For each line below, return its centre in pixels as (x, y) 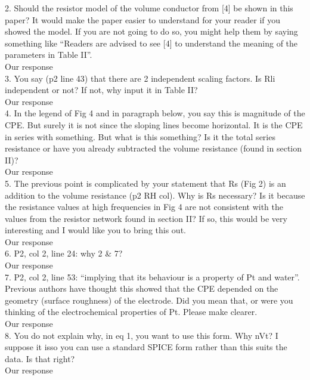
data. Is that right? (40, 358)
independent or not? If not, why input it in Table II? (101, 90)
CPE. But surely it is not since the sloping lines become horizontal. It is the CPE (154, 124)
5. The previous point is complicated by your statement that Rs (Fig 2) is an (145, 183)
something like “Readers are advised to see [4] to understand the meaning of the (151, 43)
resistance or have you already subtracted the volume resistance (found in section (154, 148)
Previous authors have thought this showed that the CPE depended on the (142, 288)
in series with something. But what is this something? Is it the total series (140, 136)
